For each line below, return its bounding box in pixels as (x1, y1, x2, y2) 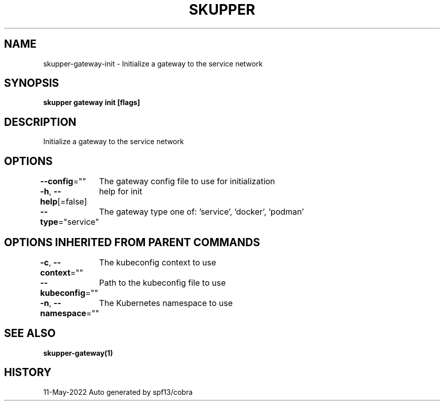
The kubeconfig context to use (99, 257, 216, 267)
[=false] (57, 196, 87, 207)
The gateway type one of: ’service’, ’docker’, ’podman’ (99, 207, 304, 217)
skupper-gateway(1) (43, 348, 113, 357)
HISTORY (4, 366, 52, 379)
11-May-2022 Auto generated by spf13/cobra (43, 387, 193, 396)
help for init (99, 186, 142, 197)
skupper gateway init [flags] (43, 98, 140, 107)
